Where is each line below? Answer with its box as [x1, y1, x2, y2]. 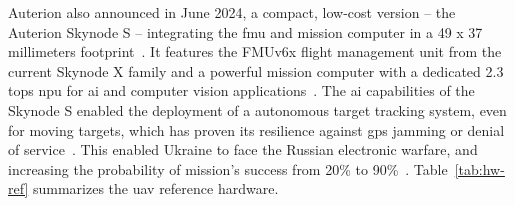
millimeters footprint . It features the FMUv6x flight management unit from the [8, 41, 502, 62]
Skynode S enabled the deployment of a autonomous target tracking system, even [8, 99, 507, 120]
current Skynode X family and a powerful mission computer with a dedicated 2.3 [8, 60, 504, 81]
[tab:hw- [454, 158, 505, 179]
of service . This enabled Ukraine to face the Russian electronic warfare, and [8, 139, 478, 160]
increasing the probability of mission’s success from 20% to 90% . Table [8, 158, 448, 179]
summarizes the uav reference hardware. [32, 178, 279, 199]
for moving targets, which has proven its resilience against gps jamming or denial [8, 119, 505, 140]
